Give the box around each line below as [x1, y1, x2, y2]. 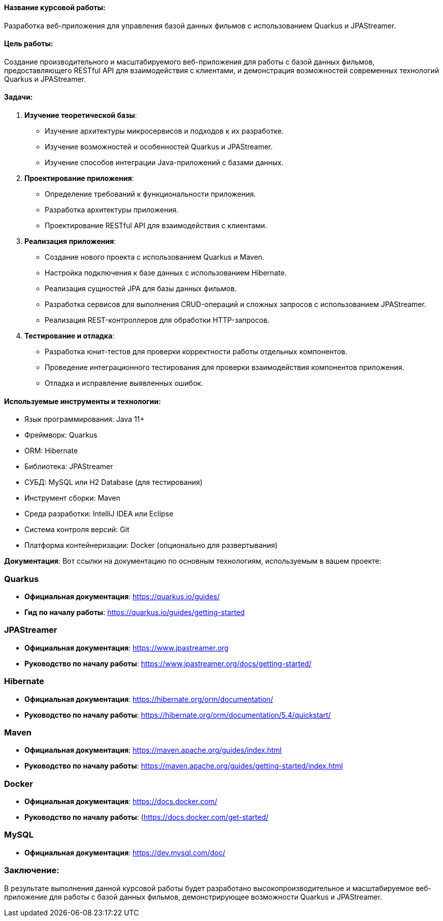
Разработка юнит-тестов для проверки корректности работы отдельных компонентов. [45, 347, 347, 356]
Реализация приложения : [24, 237, 116, 246]
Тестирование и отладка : [24, 331, 115, 341]
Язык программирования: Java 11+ [24, 415, 145, 424]
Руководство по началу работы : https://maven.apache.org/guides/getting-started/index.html [24, 761, 343, 771]
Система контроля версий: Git [24, 525, 130, 534]
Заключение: [4, 865, 59, 876]
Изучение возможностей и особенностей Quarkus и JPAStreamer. [45, 142, 273, 151]
